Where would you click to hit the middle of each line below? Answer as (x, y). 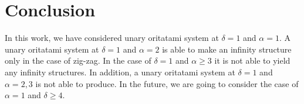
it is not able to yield (252, 60)
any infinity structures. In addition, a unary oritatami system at (120, 72)
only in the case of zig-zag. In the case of (78, 60)
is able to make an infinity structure (227, 49)
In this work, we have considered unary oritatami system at (112, 38)
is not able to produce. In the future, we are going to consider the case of (167, 83)
